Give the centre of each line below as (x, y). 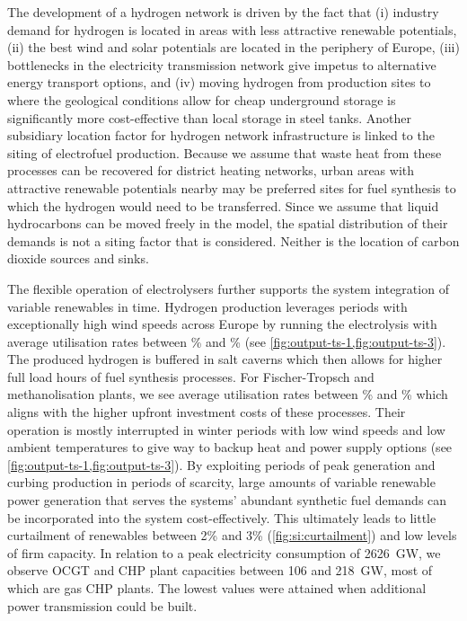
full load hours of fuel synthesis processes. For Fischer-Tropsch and (191, 376)
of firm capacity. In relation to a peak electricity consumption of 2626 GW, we (224, 552)
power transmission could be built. (102, 605)
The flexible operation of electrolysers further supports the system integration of (228, 288)
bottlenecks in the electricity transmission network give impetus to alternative (222, 64)
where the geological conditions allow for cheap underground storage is (202, 99)
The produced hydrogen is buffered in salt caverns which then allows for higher (225, 359)
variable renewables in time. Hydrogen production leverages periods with (207, 306)
